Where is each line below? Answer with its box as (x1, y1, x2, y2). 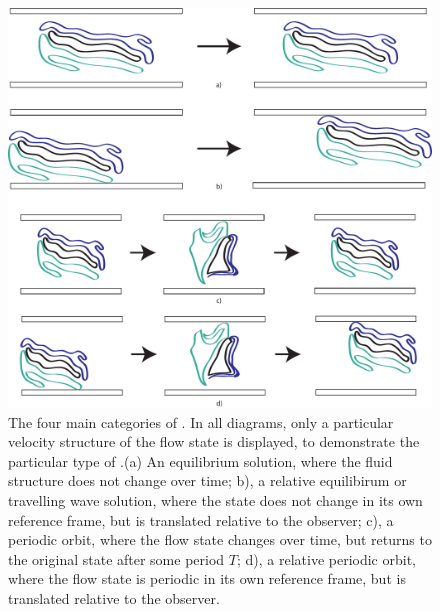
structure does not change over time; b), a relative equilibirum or (8, 470, 407, 491)
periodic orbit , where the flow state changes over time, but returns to (8, 529, 432, 550)
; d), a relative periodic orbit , (236, 548, 416, 569)
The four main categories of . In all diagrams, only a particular (8, 411, 394, 432)
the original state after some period (8, 548, 225, 569)
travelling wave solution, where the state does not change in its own (8, 489, 423, 510)
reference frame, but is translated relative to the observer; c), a (8, 509, 394, 530)
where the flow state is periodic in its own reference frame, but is (8, 568, 406, 589)
